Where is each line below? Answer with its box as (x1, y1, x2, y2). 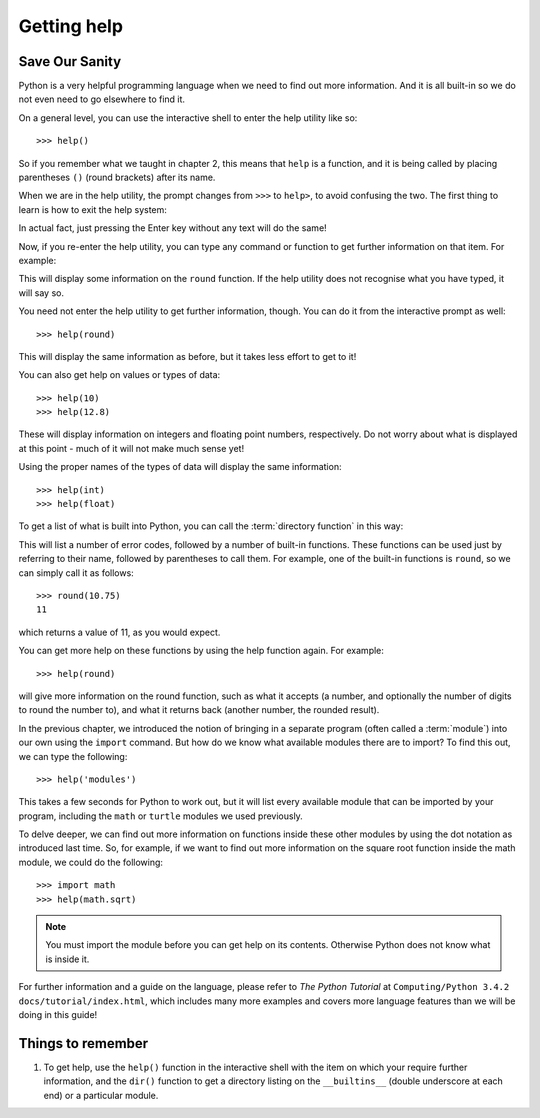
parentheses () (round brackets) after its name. (18, 171, 216, 184)
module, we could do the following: (18, 856, 164, 868)
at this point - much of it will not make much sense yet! (18, 442, 245, 454)
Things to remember (18, 1035, 149, 1052)
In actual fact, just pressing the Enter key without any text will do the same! (18, 222, 327, 234)
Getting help (18, 15, 124, 37)
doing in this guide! (18, 1008, 98, 1020)
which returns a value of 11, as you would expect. (18, 626, 221, 638)
